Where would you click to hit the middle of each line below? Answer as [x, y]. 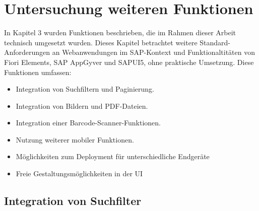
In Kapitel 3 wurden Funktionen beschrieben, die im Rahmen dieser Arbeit [120, 32]
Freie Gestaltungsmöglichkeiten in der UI [79, 173]
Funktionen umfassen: [38, 72]
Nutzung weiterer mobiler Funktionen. [75, 139]
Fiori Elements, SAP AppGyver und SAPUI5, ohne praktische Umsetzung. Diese [129, 62]
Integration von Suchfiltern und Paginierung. [85, 89]
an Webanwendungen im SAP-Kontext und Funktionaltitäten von [153, 52]
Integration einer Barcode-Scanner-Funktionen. [88, 123]
